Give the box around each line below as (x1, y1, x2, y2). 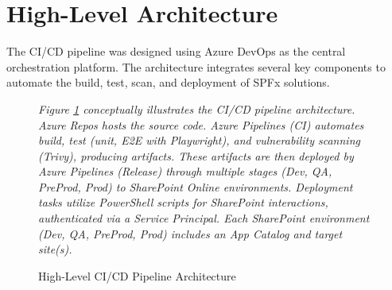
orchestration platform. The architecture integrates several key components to (6, 58, 386, 75)
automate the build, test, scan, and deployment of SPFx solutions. (6, 74, 330, 91)
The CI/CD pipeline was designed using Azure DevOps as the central (6, 43, 346, 60)
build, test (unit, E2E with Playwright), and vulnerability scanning (38, 132, 360, 149)
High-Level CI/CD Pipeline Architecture (38, 267, 236, 284)
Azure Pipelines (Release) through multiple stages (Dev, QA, (38, 163, 332, 180)
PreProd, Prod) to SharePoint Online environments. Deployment (38, 178, 353, 195)
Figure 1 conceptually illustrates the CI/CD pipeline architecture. (38, 100, 355, 117)
